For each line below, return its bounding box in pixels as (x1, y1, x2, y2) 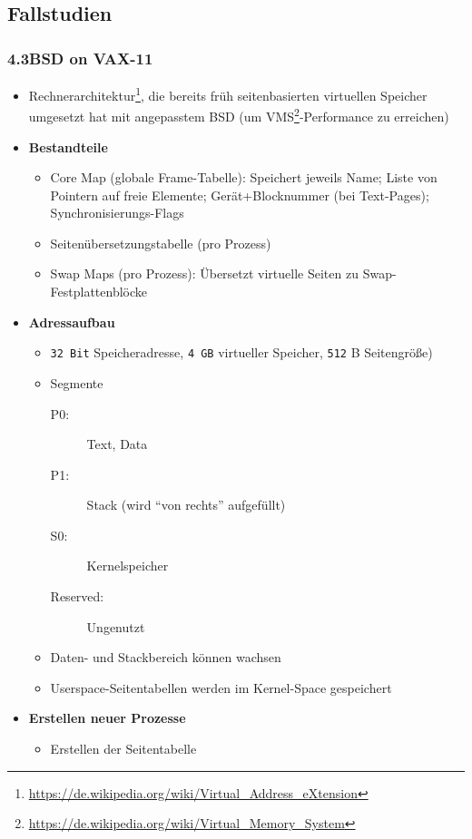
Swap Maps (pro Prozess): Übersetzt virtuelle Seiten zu (50, 264, 359, 283)
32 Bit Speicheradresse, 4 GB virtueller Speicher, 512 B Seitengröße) (50, 343, 433, 362)
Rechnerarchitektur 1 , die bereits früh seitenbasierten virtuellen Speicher (28, 83, 428, 104)
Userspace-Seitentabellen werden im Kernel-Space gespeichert (50, 678, 392, 697)
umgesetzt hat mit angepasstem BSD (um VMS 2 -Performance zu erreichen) (28, 104, 449, 125)
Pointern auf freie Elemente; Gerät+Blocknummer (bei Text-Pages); (50, 185, 429, 204)
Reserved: (50, 587, 104, 606)
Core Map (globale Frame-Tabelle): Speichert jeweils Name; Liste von (50, 168, 438, 187)
